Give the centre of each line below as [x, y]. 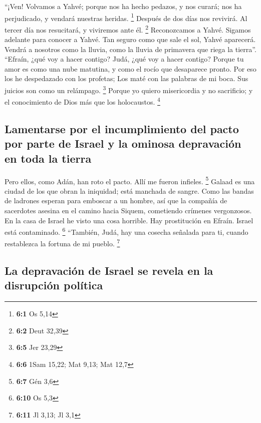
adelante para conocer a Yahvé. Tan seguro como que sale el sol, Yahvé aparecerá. [130, 39]
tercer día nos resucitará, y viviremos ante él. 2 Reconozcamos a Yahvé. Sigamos [128, 29]
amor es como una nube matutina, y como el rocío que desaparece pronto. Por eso [130, 68]
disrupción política [54, 285]
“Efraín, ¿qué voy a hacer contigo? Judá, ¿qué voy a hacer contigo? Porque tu [124, 59]
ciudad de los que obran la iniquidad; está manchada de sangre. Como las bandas [129, 190]
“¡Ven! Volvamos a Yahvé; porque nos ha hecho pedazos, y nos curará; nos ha [123, 6]
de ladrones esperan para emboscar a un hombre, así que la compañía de [116, 200]
